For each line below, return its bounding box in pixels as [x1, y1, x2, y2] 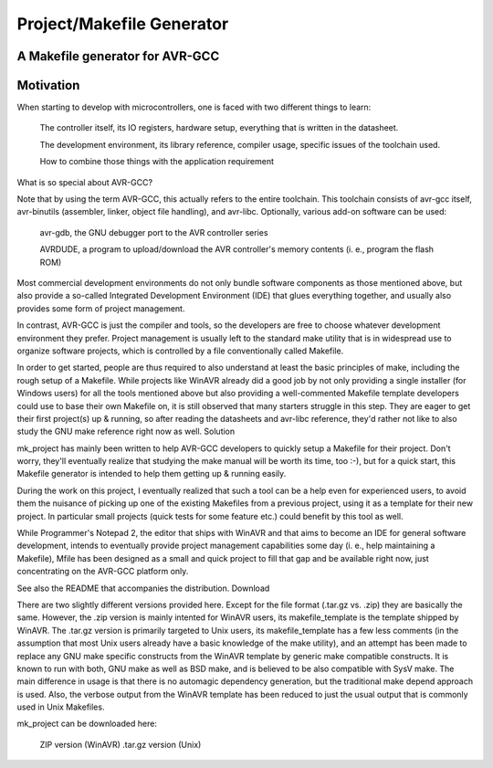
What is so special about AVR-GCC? [16, 176, 153, 187]
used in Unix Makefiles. [16, 701, 105, 712]
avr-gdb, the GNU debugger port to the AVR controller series [39, 226, 268, 237]
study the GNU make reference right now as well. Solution [16, 426, 236, 437]
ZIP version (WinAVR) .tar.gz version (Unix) [39, 739, 202, 750]
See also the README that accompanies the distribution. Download [16, 583, 270, 594]
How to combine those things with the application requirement [39, 156, 274, 167]
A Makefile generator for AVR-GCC [16, 48, 220, 64]
